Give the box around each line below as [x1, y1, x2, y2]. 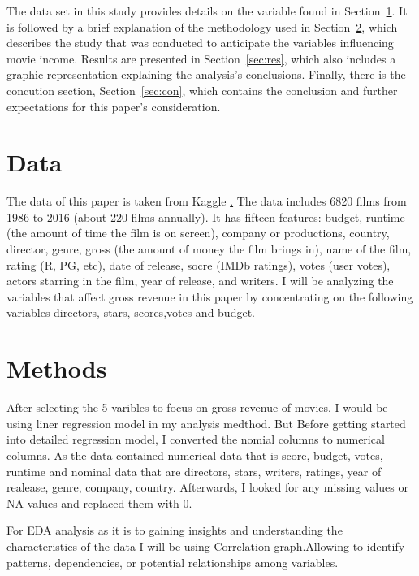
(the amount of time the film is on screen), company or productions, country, [6, 224, 390, 241]
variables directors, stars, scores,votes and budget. [6, 304, 255, 321]
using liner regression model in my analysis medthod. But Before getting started [6, 414, 406, 431]
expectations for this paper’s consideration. [6, 97, 221, 115]
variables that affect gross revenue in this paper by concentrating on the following [6, 288, 413, 305]
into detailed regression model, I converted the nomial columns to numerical [6, 431, 385, 448]
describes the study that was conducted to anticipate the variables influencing [6, 34, 394, 51]
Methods [6, 352, 107, 385]
